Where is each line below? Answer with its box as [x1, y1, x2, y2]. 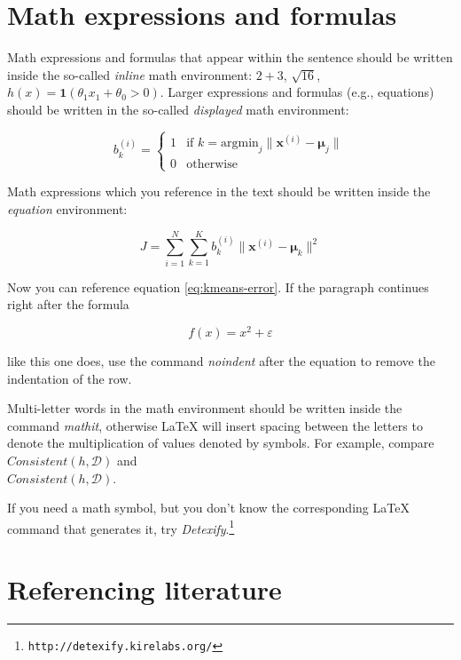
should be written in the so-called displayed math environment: [7, 99, 349, 118]
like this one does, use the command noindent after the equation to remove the [7, 351, 435, 370]
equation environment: [7, 199, 128, 218]
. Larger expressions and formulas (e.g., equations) [160, 83, 434, 101]
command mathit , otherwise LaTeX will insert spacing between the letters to [7, 416, 423, 434]
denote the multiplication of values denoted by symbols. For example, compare [7, 433, 434, 452]
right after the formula [7, 295, 129, 314]
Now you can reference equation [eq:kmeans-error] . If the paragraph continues [7, 277, 429, 296]
